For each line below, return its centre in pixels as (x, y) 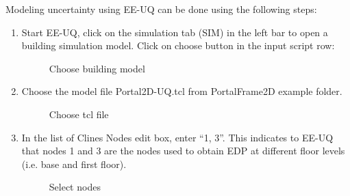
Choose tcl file (79, 114)
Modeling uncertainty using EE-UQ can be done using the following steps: (161, 9)
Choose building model (97, 68)
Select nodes (75, 187)
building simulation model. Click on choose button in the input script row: (178, 45)
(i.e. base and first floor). (74, 164)
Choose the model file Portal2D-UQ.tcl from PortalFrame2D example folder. (182, 91)
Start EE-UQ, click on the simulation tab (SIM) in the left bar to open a (175, 32)
